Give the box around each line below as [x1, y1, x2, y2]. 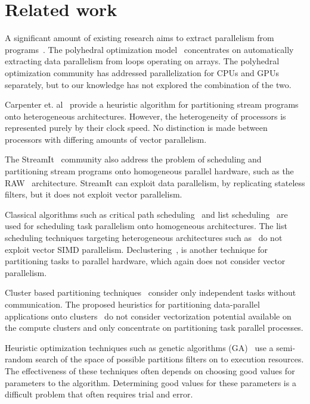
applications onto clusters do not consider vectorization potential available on [5, 309, 292, 322]
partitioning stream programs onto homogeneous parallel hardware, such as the [5, 165, 294, 177]
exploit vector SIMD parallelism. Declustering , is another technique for [5, 243, 268, 255]
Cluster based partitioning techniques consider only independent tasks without [5, 286, 296, 299]
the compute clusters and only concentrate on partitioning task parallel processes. [5, 321, 303, 334]
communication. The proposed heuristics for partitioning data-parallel [5, 298, 260, 310]
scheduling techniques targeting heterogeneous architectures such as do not [5, 231, 283, 244]
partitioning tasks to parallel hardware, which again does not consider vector [5, 255, 286, 267]
